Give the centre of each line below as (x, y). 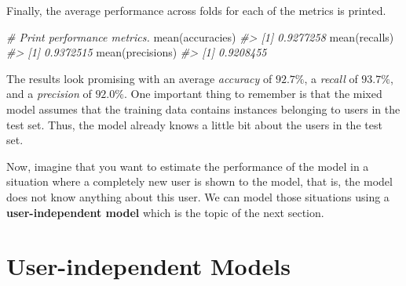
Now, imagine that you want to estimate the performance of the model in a (188, 166)
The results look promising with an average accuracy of (139, 78)
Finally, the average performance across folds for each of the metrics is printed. (196, 10)
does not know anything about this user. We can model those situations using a (198, 196)
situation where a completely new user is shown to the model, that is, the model (199, 181)
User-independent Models (148, 266)
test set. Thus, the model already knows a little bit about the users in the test (194, 124)
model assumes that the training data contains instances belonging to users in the (203, 109)
